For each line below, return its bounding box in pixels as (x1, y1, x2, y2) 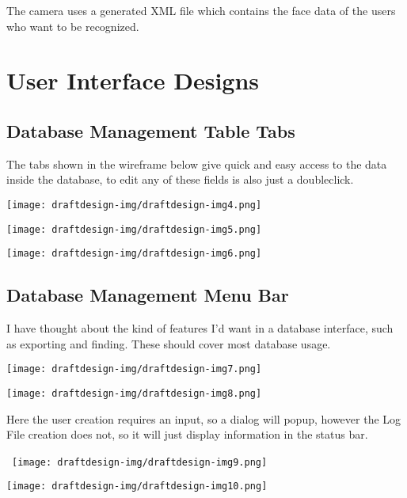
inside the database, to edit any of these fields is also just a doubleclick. (6, 171, 354, 188)
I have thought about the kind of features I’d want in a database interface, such (6, 320, 394, 336)
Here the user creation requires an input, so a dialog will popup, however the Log (6, 410, 401, 427)
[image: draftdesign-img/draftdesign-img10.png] (6, 481, 268, 492)
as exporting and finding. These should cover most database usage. (6, 335, 331, 352)
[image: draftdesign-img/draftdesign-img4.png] (6, 199, 262, 211)
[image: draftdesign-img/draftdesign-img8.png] (6, 387, 262, 399)
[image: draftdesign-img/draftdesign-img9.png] (12, 456, 268, 468)
